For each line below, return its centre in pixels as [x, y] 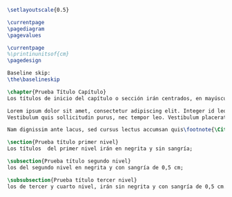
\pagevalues [24, 35]
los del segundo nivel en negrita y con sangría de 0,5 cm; [96, 167]
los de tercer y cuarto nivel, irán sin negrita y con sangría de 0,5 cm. [117, 187]
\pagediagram [26, 29]
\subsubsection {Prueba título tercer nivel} [72, 180]
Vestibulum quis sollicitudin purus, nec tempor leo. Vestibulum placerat [117, 118]
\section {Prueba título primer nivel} [63, 142]
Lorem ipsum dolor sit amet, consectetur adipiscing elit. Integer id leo [117, 111]
